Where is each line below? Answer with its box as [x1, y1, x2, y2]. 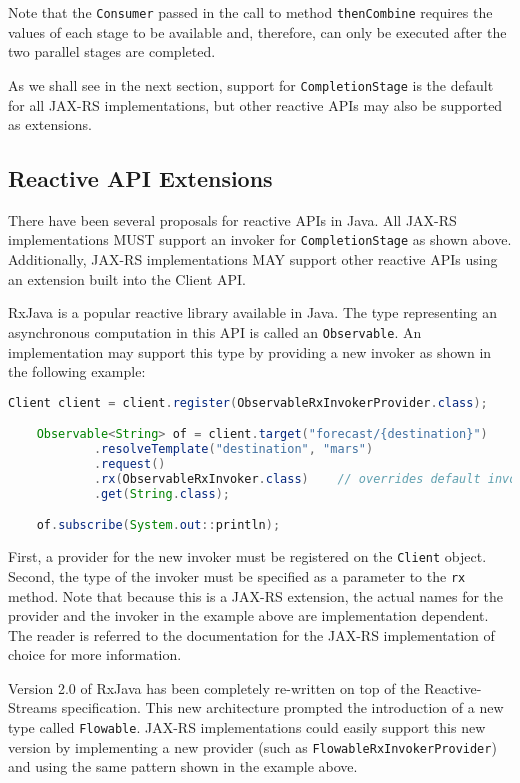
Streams [8, 697, 58, 718]
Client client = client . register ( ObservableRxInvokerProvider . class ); [8, 395, 488, 410]
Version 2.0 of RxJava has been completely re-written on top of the [8, 677, 420, 698]
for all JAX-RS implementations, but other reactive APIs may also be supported [8, 94, 503, 115]
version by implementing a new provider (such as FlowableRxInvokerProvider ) [8, 736, 497, 757]
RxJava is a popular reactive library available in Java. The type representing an [8, 302, 498, 323]
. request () [93, 457, 166, 472]
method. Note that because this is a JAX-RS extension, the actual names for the [8, 585, 504, 606]
